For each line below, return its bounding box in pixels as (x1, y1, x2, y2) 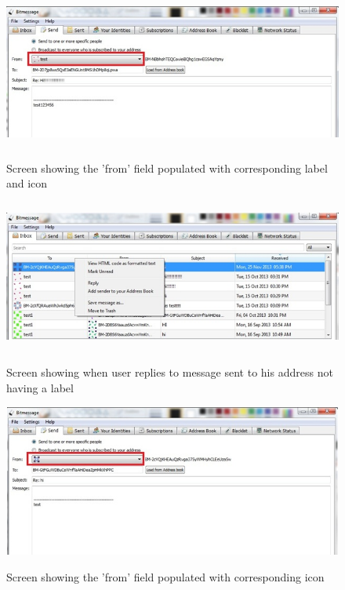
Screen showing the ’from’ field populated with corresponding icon (6, 569, 325, 585)
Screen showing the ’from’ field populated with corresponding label (6, 159, 328, 176)
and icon (6, 175, 48, 191)
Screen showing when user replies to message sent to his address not (6, 364, 333, 381)
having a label (6, 379, 74, 395)
